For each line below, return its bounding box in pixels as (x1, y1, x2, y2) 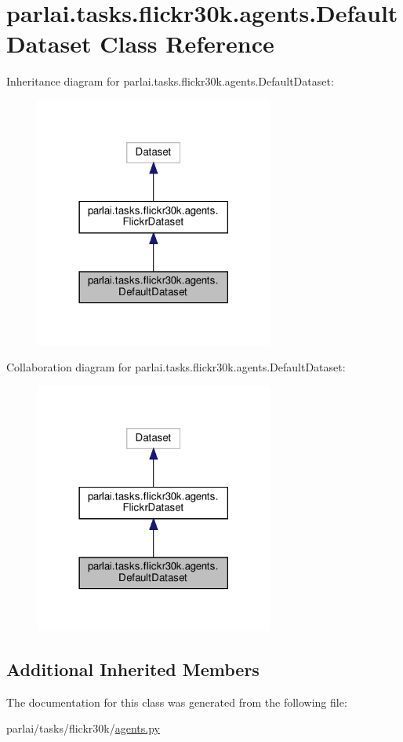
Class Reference (100, 27, 274, 60)
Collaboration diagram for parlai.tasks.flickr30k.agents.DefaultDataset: (6, 359, 346, 375)
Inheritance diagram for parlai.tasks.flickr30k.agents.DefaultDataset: (6, 73, 334, 90)
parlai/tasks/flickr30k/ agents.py (6, 720, 160, 737)
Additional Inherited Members (6, 656, 260, 681)
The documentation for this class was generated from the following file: (6, 693, 347, 710)
